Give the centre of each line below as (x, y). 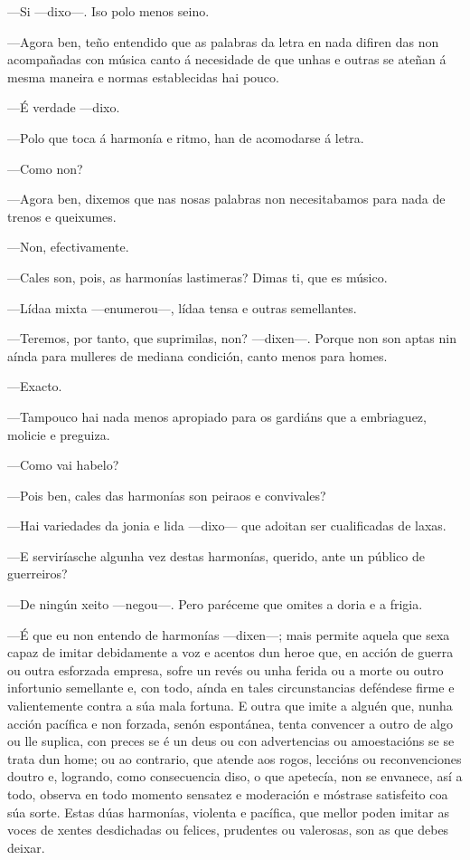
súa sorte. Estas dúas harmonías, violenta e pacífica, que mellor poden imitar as (228, 812)
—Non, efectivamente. (68, 247)
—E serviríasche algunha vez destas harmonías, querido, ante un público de (216, 555)
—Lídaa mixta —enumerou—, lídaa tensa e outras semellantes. (182, 307)
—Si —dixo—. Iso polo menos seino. (108, 11)
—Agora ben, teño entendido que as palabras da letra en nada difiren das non (223, 41)
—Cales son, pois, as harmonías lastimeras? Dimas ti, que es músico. (197, 277)
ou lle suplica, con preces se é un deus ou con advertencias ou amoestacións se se (231, 741)
